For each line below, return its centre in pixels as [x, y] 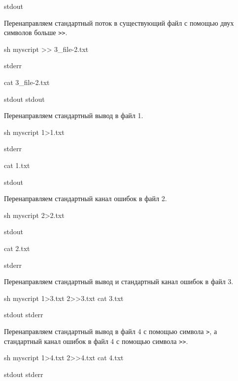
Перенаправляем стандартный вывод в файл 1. [74, 115]
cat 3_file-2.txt [27, 82]
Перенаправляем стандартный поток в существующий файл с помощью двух [119, 22]
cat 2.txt [17, 248]
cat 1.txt [17, 165]
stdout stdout [24, 99]
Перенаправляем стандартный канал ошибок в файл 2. [85, 198]
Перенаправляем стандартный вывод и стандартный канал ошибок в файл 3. [119, 281]
